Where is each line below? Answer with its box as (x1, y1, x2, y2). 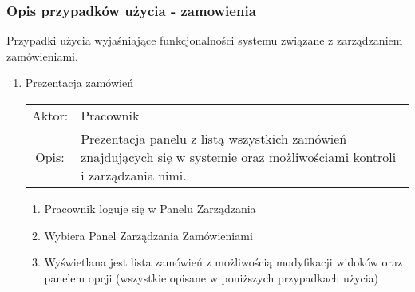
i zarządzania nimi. (81, 166, 187, 184)
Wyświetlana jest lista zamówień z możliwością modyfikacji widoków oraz (44, 254, 403, 270)
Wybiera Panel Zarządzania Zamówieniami (44, 227, 253, 243)
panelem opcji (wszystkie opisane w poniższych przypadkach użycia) (44, 269, 378, 286)
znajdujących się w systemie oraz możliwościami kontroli (81, 148, 397, 166)
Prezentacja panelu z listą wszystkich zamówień (81, 129, 347, 148)
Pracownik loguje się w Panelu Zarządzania (44, 200, 256, 216)
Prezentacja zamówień (25, 74, 133, 91)
